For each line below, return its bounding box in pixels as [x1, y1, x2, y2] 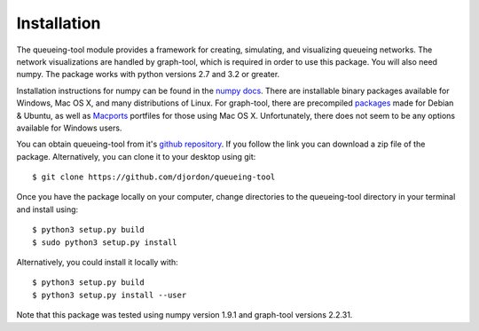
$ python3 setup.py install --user [32, 289, 187, 300]
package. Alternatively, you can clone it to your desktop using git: [16, 151, 256, 162]
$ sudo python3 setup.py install [32, 237, 177, 248]
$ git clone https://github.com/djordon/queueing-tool [32, 172, 276, 182]
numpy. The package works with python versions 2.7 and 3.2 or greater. [16, 69, 280, 80]
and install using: [16, 204, 79, 215]
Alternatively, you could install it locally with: [16, 257, 179, 268]
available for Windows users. [16, 122, 122, 133]
